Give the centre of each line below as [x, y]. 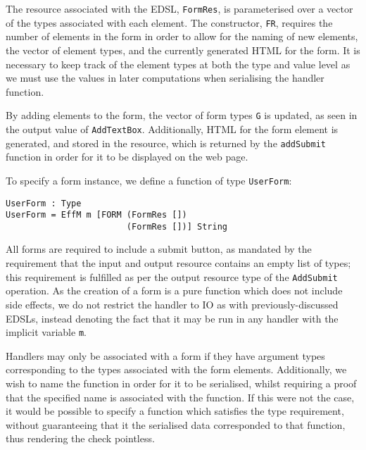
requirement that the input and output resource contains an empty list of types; [178, 263]
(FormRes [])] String [177, 226]
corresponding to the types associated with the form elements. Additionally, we [176, 369]
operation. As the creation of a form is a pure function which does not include [174, 290]
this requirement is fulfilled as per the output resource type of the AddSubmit [172, 276]
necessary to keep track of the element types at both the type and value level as [178, 64]
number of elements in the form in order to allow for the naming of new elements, [182, 36]
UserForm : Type [44, 203]
